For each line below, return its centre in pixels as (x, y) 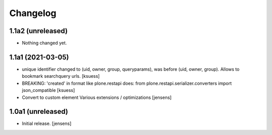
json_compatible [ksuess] (48, 90)
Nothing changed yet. (45, 43)
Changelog (33, 13)
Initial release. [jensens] (47, 123)
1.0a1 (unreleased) (39, 112)
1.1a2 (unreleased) (39, 31)
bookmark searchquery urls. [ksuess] (61, 76)
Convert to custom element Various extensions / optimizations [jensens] (97, 97)
